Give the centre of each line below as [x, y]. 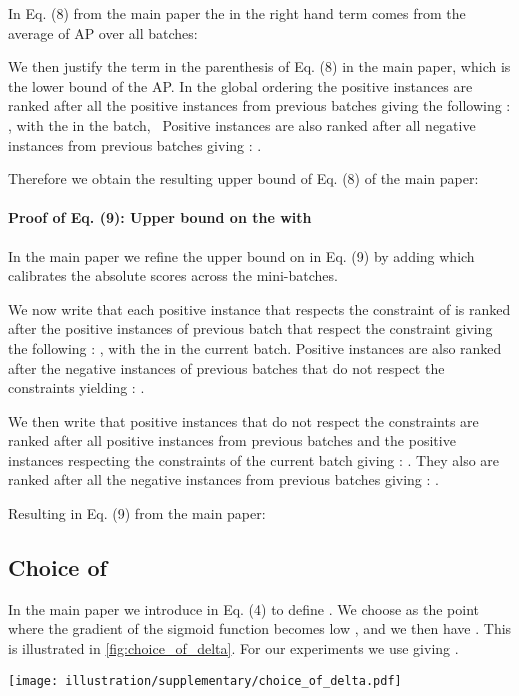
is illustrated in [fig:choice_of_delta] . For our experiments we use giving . [233, 648]
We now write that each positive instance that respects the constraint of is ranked [259, 308]
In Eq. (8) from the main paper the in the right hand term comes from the [237, 13]
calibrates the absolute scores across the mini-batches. [173, 275]
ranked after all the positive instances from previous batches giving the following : [259, 105]
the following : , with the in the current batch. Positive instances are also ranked [255, 347]
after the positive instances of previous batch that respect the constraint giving [250, 328]
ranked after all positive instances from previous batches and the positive [232, 440]
